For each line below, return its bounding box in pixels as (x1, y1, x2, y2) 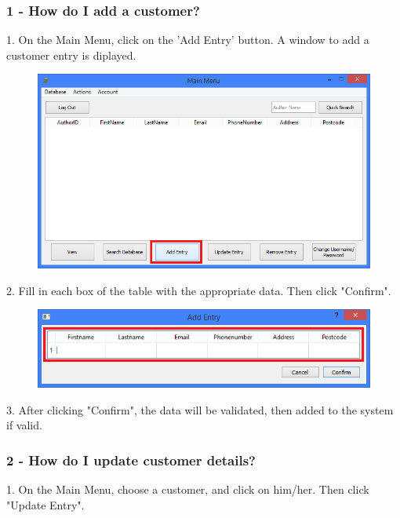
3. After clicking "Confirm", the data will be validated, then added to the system (6, 401, 394, 418)
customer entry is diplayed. (6, 46, 136, 63)
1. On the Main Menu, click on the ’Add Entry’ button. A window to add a (6, 31, 369, 48)
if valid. (6, 417, 42, 433)
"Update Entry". (6, 496, 85, 513)
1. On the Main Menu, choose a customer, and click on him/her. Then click (6, 480, 369, 497)
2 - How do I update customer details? (6, 450, 256, 469)
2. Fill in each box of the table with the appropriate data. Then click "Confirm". (6, 282, 391, 298)
